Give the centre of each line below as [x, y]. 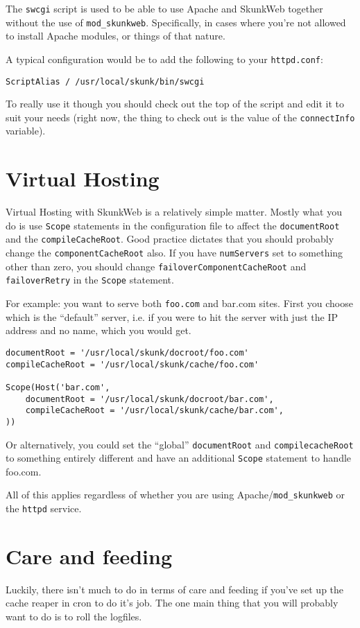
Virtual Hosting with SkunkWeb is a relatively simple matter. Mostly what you [174, 212]
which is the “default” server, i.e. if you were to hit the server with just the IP [172, 316]
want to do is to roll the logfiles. [74, 617]
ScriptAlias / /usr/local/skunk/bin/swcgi [105, 81]
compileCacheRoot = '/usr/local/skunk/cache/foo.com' [132, 364]
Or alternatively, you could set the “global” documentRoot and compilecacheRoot [180, 444]
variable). [26, 131]
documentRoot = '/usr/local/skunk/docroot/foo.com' [127, 352]
